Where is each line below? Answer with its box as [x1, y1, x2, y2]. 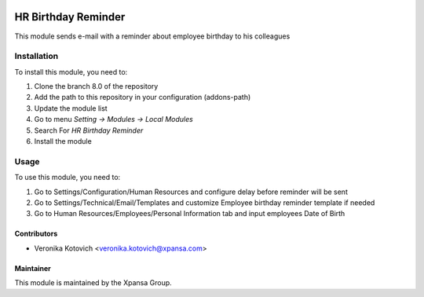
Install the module [34, 137, 92, 145]
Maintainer [14, 263, 51, 273]
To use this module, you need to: [14, 173, 121, 182]
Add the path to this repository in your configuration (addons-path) [34, 93, 251, 102]
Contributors [14, 229, 58, 239]
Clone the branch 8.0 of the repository [34, 82, 159, 91]
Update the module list [34, 103, 108, 113]
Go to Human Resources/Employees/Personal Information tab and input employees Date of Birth [34, 209, 345, 218]
